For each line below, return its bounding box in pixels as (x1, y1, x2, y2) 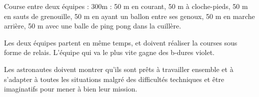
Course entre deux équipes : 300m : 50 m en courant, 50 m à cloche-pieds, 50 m (4, 1, 248, 11)
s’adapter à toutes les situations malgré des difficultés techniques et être (4, 73, 224, 84)
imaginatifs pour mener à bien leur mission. (4, 83, 137, 94)
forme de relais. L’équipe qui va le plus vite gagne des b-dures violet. (4, 47, 214, 57)
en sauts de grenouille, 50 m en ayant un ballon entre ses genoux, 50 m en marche (4, 10, 255, 21)
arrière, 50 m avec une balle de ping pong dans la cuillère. (4, 20, 181, 31)
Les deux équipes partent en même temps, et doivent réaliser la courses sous (4, 37, 237, 47)
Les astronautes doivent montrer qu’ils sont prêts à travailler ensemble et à (4, 63, 233, 74)
